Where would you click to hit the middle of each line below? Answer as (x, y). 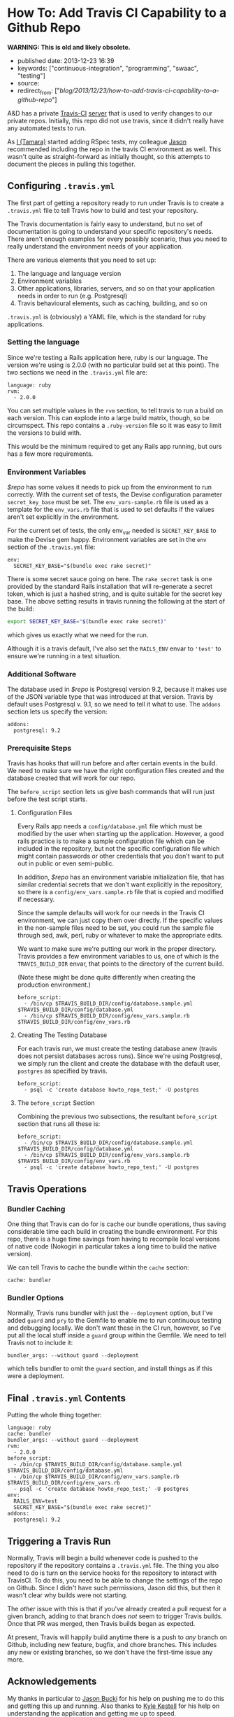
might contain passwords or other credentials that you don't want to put (121, 856)
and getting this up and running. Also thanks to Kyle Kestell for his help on (114, 1706)
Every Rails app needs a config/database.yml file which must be (110, 826)
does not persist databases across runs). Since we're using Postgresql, (120, 1056)
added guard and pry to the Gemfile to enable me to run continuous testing (115, 1321)
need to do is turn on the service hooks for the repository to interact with (112, 1573)
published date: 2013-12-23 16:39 (66, 60)
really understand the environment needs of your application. (95, 246)
